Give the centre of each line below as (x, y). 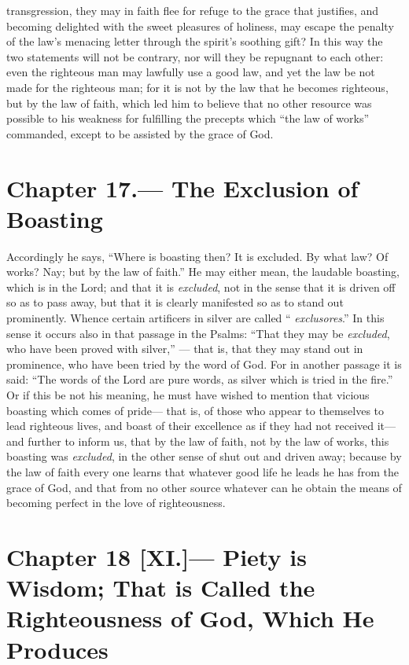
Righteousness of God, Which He (190, 618)
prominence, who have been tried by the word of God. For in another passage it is (204, 364)
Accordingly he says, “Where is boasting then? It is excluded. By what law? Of (197, 256)
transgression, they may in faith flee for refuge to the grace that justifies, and (193, 10)
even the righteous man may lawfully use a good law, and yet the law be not (191, 72)
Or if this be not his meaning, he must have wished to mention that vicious (188, 395)
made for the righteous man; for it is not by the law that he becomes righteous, (197, 87)
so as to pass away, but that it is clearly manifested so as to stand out (175, 302)
